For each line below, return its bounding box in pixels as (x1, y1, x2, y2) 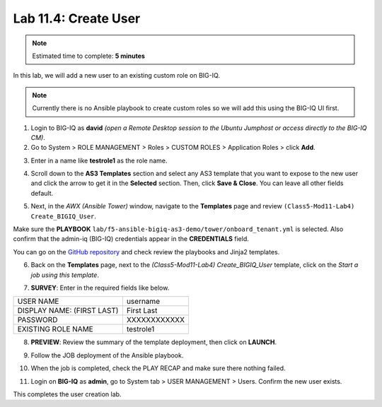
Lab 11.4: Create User (13, 11, 141, 26)
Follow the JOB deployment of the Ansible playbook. (30, 350, 184, 360)
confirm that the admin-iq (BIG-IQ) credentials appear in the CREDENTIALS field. (13, 235, 249, 243)
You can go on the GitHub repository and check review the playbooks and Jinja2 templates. (13, 247, 280, 256)
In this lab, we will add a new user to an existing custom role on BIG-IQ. (13, 71, 221, 80)
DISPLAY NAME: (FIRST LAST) (17, 306, 119, 316)
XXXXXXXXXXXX (126, 315, 185, 325)
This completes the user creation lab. (13, 389, 122, 399)
